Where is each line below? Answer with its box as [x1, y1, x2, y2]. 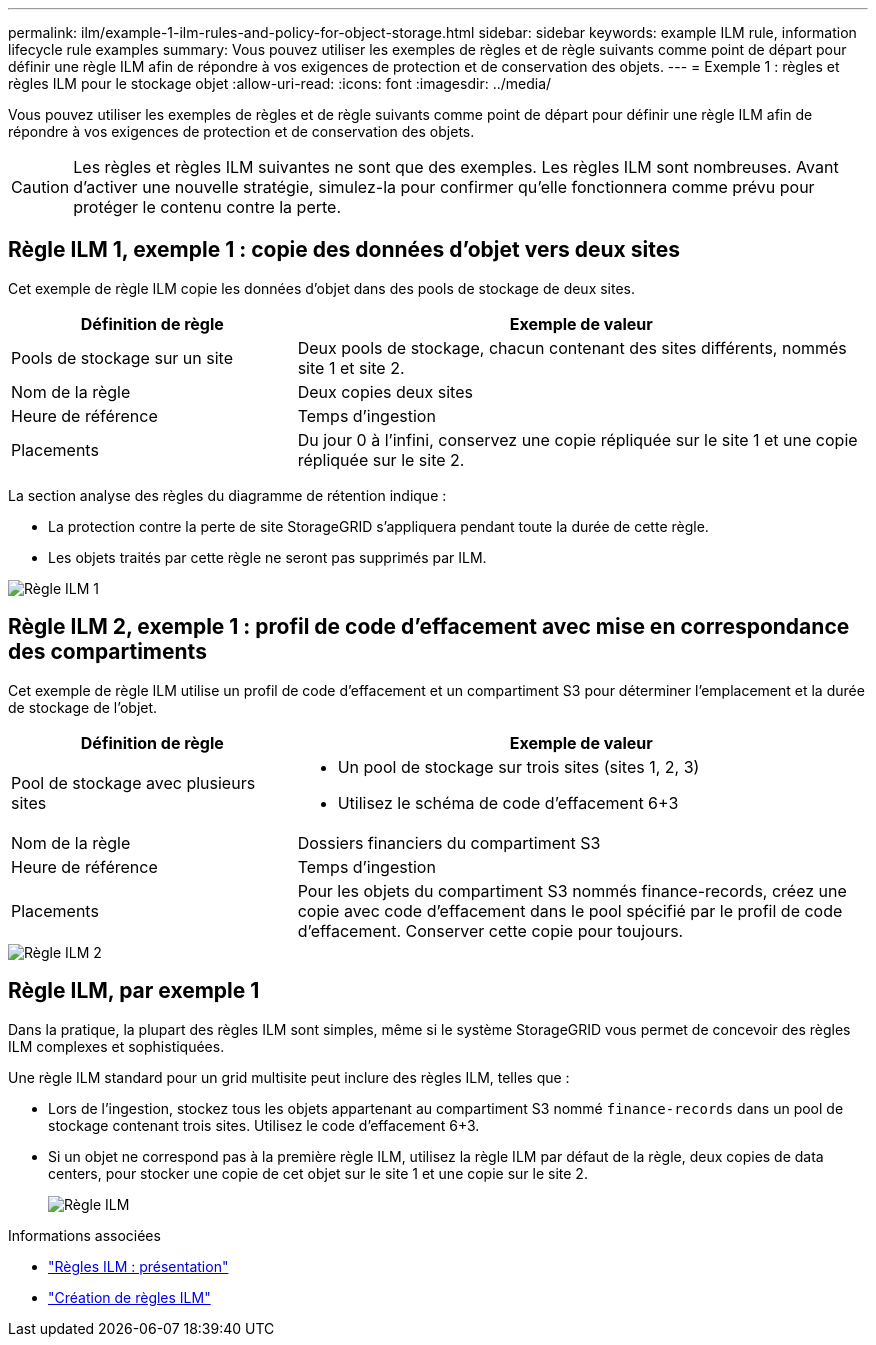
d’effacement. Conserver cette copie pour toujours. [297, 920, 684, 941]
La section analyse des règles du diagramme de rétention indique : [8, 486, 447, 504]
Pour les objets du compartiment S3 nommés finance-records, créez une [297, 880, 847, 901]
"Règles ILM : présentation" [48, 1257, 229, 1275]
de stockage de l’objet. [8, 698, 158, 716]
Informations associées [8, 1226, 161, 1244]
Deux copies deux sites [297, 381, 473, 402]
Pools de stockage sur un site [11, 347, 233, 368]
